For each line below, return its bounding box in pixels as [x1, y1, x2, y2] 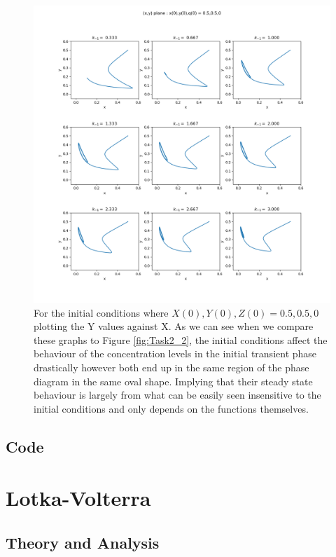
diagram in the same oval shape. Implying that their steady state [34, 373, 313, 388]
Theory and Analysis [6, 531, 160, 553]
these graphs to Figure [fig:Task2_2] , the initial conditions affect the [34, 332, 328, 347]
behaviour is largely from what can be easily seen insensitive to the [34, 387, 321, 402]
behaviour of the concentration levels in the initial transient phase [34, 346, 317, 361]
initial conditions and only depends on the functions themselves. [34, 401, 309, 415]
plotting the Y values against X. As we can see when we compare [34, 319, 314, 333]
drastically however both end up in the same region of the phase [34, 359, 309, 374]
